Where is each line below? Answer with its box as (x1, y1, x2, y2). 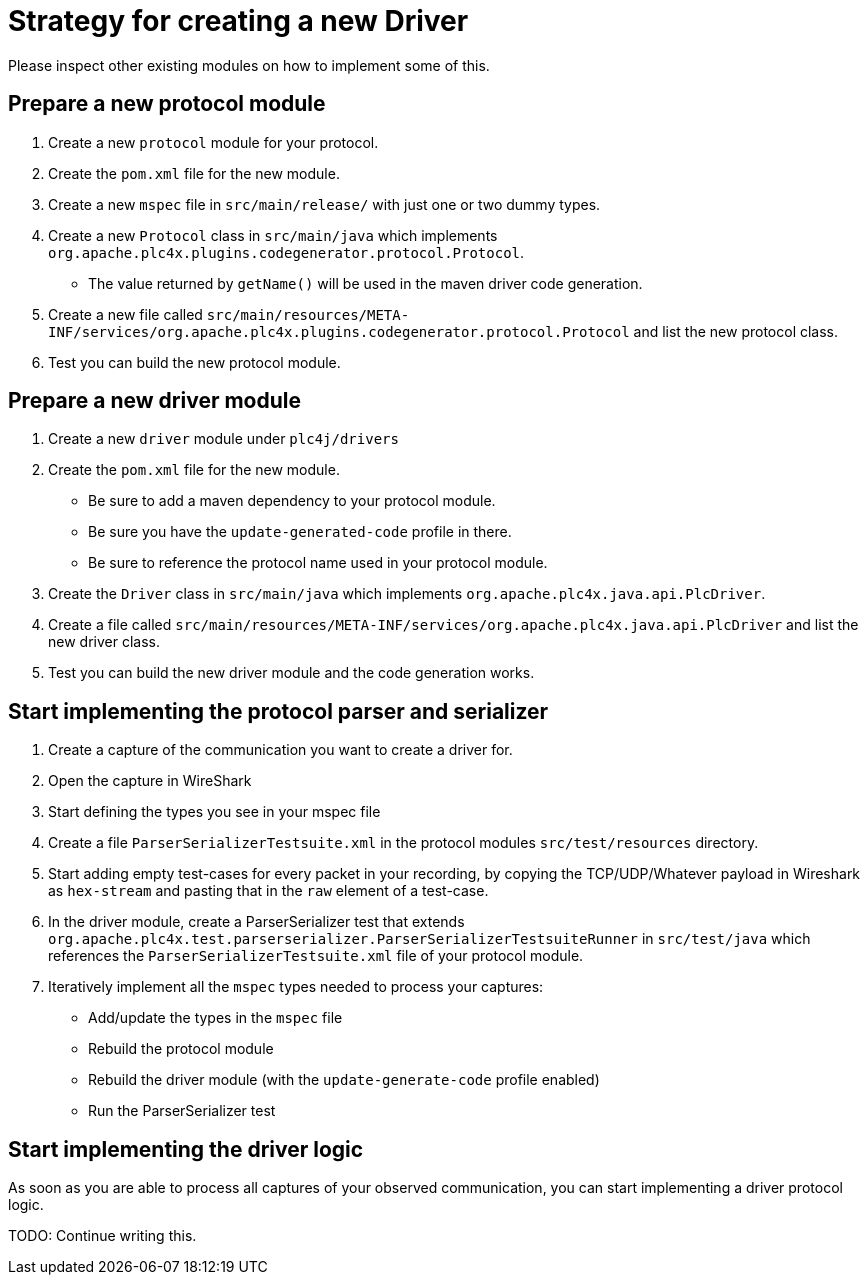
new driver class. (48, 633, 160, 651)
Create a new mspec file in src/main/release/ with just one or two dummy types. (48, 195, 601, 213)
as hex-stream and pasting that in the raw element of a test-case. (48, 882, 489, 900)
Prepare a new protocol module (8, 91, 326, 117)
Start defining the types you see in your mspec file (48, 803, 381, 821)
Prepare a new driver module (8, 388, 301, 414)
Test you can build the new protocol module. (48, 353, 341, 371)
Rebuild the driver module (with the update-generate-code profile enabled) (88, 1071, 600, 1089)
